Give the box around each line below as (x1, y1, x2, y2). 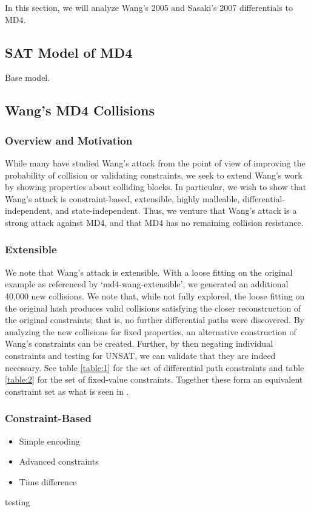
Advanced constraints (19, 455, 99, 468)
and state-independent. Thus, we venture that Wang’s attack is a (55, 204, 297, 217)
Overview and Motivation (5, 132, 133, 148)
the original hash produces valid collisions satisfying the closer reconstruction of (5, 301, 301, 314)
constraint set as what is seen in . (5, 384, 129, 397)
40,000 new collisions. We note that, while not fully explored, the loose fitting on (5, 289, 305, 302)
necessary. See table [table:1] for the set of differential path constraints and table (5, 361, 304, 374)
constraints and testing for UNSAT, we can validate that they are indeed (5, 349, 276, 361)
